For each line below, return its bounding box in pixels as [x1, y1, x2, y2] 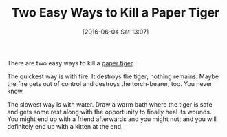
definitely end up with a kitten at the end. [7, 122, 123, 130]
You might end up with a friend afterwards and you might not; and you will [7, 115, 217, 123]
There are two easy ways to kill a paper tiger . [7, 59, 135, 67]
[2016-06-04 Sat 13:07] [82, 28, 149, 36]
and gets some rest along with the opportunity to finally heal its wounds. [7, 107, 212, 116]
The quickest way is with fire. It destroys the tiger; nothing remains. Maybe [7, 72, 219, 81]
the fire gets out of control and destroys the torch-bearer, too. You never [7, 79, 213, 87]
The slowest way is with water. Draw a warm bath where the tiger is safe [7, 100, 213, 108]
